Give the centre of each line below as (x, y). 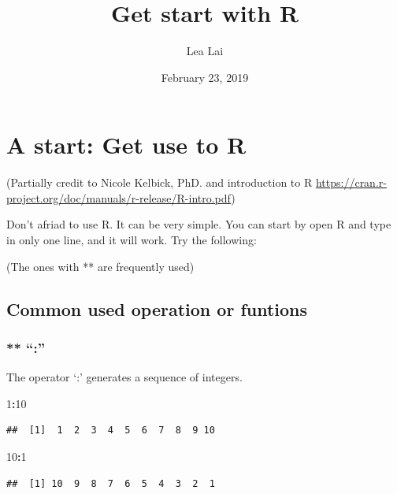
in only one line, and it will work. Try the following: (132, 240)
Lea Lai (205, 51)
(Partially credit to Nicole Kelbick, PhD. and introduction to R (160, 182)
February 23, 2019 (205, 77)
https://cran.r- (351, 182)
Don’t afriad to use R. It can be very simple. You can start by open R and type (199, 224)
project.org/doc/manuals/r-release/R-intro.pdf (119, 197)
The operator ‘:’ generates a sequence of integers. (124, 377)
